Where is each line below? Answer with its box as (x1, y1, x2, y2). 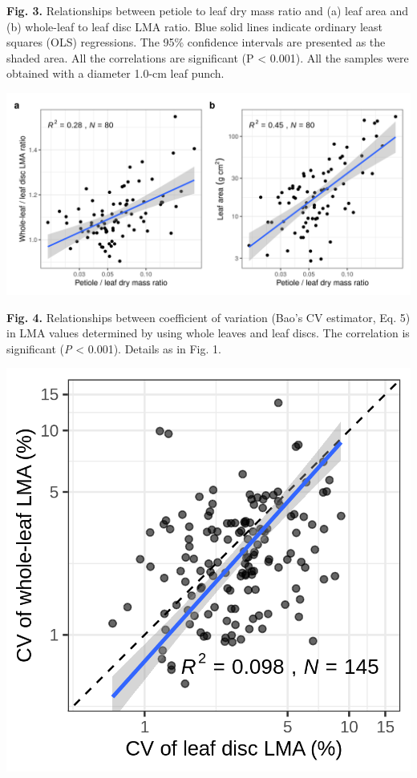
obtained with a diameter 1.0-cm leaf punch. (6, 65, 225, 82)
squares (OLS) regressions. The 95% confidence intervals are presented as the (6, 34, 386, 50)
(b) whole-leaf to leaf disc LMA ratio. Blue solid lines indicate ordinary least (6, 18, 383, 34)
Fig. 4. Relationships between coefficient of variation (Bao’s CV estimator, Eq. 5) (6, 308, 411, 325)
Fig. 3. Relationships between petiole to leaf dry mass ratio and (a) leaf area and (6, 2, 408, 18)
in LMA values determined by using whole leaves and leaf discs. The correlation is (6, 325, 410, 341)
